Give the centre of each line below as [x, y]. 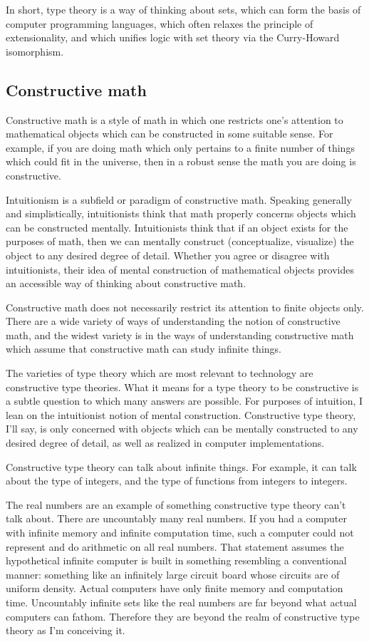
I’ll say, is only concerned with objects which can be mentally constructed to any [182, 429]
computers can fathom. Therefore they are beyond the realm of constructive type [183, 616]
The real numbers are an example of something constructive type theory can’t [176, 504]
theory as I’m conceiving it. [66, 630]
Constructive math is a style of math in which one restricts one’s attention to [175, 119]
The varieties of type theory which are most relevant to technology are [160, 373]
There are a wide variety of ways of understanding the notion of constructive [173, 321]
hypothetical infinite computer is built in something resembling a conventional [176, 560]
